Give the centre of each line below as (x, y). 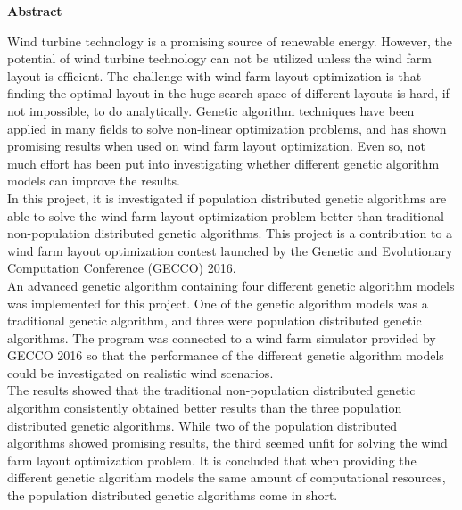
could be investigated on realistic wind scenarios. (140, 372)
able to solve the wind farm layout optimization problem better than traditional (226, 215)
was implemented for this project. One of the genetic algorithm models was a (218, 303)
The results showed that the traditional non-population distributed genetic (211, 390)
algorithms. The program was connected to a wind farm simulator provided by (222, 337)
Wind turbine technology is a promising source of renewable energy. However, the (230, 41)
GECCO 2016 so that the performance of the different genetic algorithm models (226, 355)
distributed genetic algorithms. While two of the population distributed (202, 425)
